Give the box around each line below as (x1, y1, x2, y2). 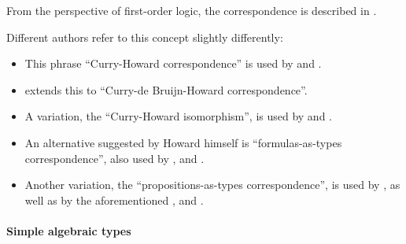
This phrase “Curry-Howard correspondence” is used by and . (24, 55, 322, 72)
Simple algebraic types (6, 222, 131, 238)
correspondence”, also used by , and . (24, 150, 205, 166)
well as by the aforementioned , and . (24, 191, 204, 208)
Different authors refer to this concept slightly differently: (6, 28, 283, 45)
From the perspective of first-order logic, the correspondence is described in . (6, 2, 377, 18)
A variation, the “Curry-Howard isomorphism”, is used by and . (24, 108, 332, 124)
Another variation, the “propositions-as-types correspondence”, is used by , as (24, 176, 400, 193)
